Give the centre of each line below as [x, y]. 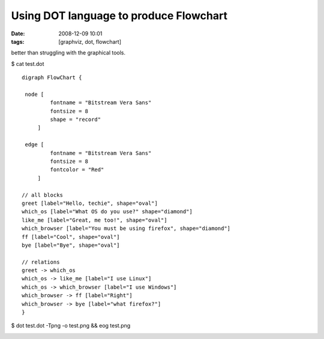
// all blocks [42, 195]
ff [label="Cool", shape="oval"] [71, 237]
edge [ [34, 145]
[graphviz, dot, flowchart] [90, 41]
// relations [41, 262]
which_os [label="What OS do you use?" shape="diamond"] [107, 212]
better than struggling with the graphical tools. [68, 53]
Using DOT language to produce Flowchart [119, 16]
